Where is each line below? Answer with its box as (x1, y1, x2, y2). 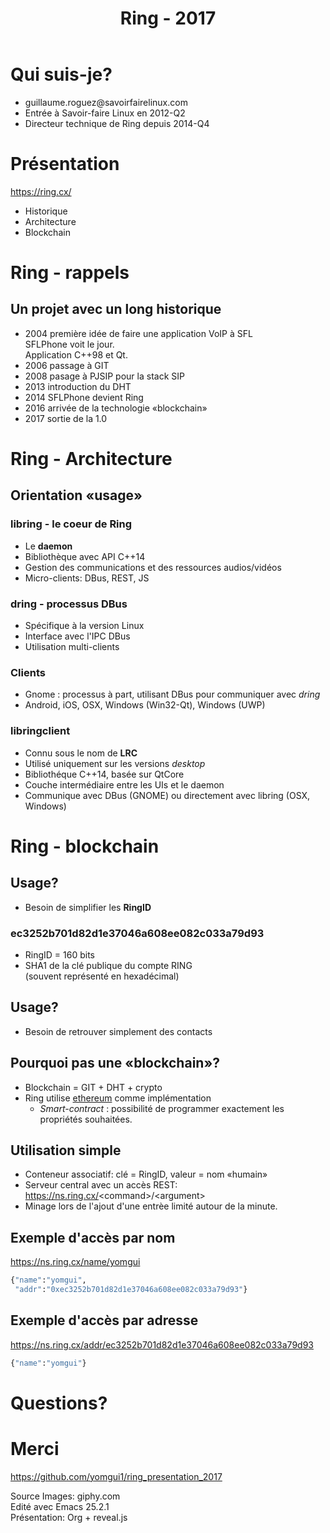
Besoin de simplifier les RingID (24, 901, 152, 913)
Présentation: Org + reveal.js (10, 1511, 128, 1523)
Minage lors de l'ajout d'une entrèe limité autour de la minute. (24, 1200, 278, 1212)
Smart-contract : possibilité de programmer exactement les (39, 1102, 285, 1114)
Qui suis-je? (10, 63, 113, 86)
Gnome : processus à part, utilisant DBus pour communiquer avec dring (24, 688, 321, 701)
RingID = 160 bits (24, 948, 95, 961)
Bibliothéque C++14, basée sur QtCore (24, 768, 185, 780)
